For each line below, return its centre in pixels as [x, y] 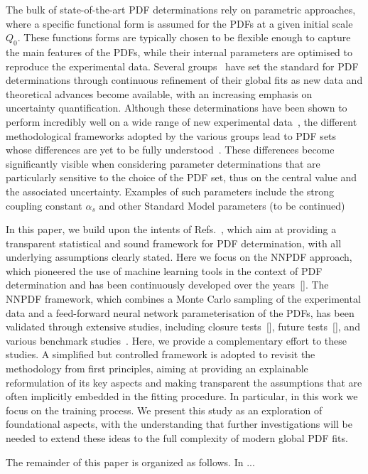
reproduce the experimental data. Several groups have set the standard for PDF [182, 66]
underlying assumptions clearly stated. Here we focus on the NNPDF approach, [179, 257]
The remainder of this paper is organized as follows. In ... [130, 462]
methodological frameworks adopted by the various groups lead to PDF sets [171, 135]
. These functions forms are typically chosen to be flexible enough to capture [184, 37]
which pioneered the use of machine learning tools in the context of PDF [164, 270]
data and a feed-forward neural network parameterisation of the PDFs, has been [180, 312]
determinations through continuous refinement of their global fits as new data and [184, 80]
